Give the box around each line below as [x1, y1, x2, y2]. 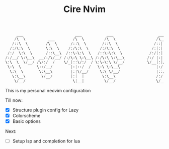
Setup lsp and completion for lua [12, 138, 80, 144]
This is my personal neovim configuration [5, 87, 91, 93]
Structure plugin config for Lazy [12, 107, 79, 113]
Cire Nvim [63, 4, 106, 15]
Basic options [12, 118, 41, 124]
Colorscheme [12, 112, 41, 118]
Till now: [5, 97, 23, 103]
